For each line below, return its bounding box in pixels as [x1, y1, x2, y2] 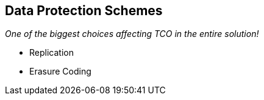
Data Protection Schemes [5, 3, 163, 18]
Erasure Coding [29, 66, 91, 77]
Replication [29, 47, 74, 58]
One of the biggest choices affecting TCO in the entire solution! [5, 28, 259, 39]
